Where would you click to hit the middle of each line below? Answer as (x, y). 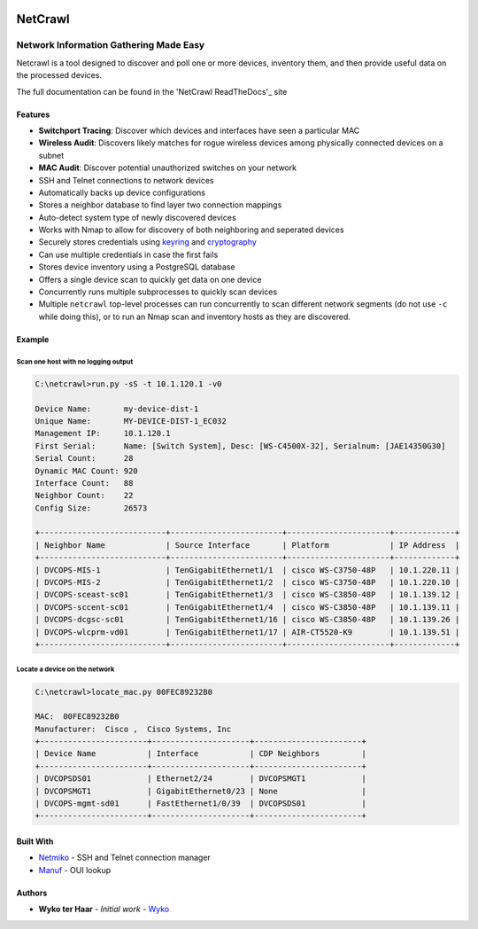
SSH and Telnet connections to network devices (126, 180)
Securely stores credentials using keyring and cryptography (147, 242)
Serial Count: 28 (84, 458)
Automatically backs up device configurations (122, 192)
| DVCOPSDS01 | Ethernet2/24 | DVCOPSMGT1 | (201, 779)
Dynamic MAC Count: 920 (87, 471)
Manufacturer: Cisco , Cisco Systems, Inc (133, 729)
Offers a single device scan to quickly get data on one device (150, 279)
